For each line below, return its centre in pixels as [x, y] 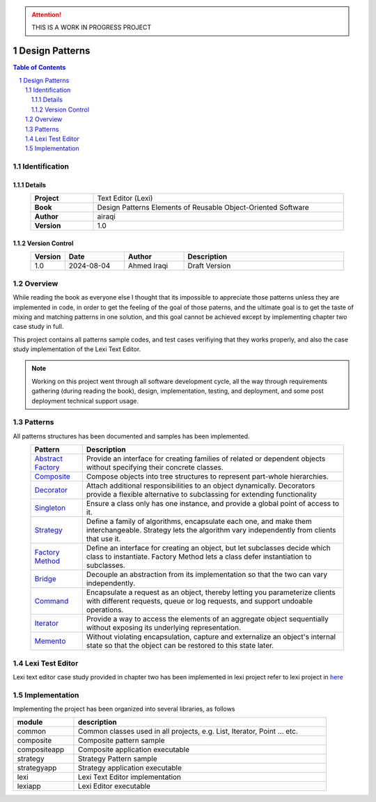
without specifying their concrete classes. [155, 468]
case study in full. [38, 327]
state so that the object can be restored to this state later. [180, 646]
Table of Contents [39, 68]
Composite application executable [133, 750]
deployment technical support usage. [85, 401]
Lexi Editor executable [114, 786]
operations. [105, 610]
